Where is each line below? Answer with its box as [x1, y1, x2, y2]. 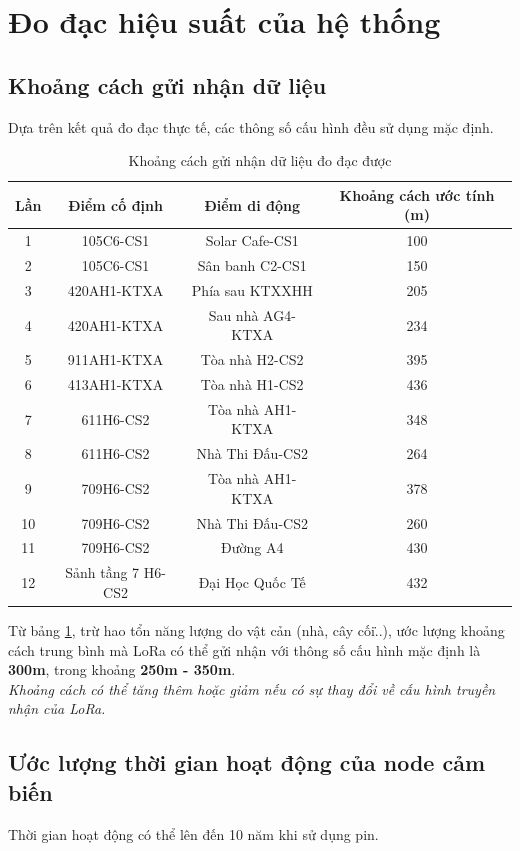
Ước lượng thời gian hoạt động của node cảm [8, 747, 486, 778]
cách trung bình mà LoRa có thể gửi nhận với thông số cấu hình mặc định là [8, 639, 481, 660]
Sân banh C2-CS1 [197, 255, 307, 276]
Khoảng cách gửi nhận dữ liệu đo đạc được [128, 150, 392, 171]
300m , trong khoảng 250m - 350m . [8, 659, 236, 680]
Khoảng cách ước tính [339, 184, 495, 205]
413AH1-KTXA [67, 374, 164, 395]
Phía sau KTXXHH [191, 279, 313, 300]
